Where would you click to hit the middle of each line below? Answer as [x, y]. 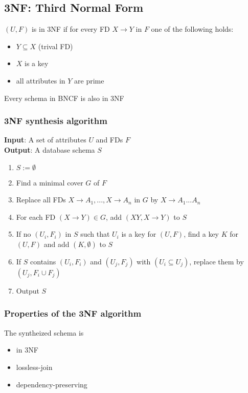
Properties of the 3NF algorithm [73, 313]
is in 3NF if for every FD [71, 29]
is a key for [139, 234]
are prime [89, 80]
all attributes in [41, 80]
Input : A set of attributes [45, 140]
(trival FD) [55, 46]
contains [43, 261]
